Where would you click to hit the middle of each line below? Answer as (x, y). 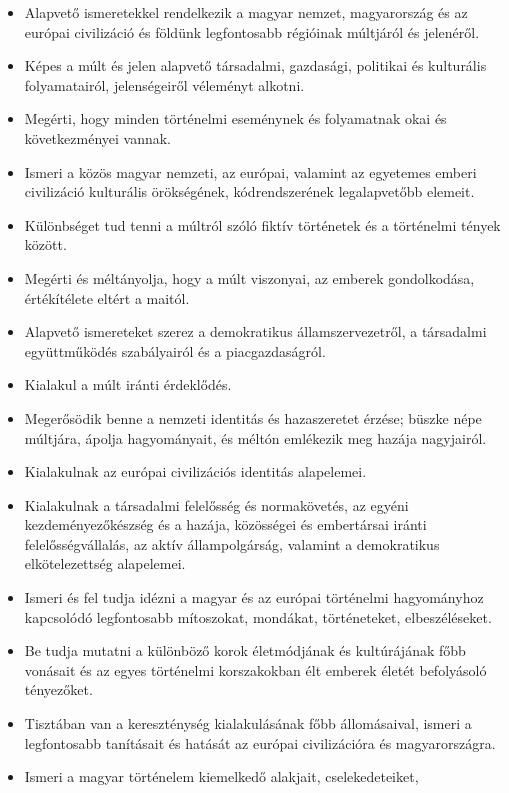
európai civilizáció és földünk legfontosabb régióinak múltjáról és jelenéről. (252, 31)
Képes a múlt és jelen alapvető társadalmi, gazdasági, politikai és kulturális (255, 65)
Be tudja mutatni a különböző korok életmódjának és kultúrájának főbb (245, 650)
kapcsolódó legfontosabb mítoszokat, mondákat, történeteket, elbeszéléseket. (258, 616)
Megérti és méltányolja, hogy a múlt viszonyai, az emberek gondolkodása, (249, 277)
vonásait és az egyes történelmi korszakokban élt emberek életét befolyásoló (255, 669)
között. (45, 244)
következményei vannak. (97, 137)
